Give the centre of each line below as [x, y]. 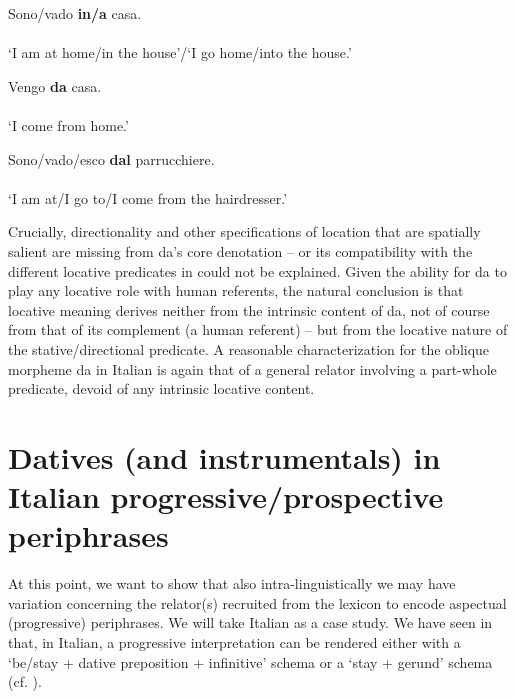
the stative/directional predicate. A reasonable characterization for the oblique [249, 348]
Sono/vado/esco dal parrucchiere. [111, 158]
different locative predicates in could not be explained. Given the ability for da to [257, 270]
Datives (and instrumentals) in [224, 456]
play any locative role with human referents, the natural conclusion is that [236, 290]
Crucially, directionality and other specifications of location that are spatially [244, 231]
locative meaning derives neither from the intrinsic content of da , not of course [249, 309]
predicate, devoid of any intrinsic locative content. [161, 388]
